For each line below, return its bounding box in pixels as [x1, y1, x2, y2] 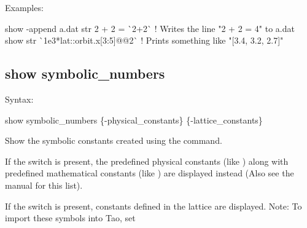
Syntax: [5, 92, 34, 105]
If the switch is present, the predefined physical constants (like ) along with [5, 154, 289, 167]
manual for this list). [5, 178, 83, 191]
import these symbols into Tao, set [5, 211, 136, 224]
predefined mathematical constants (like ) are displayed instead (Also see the [5, 167, 294, 179]
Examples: [5, 1, 44, 14]
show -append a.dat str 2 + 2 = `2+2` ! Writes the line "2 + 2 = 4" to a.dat [5, 22, 295, 34]
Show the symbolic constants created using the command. [5, 134, 222, 147]
